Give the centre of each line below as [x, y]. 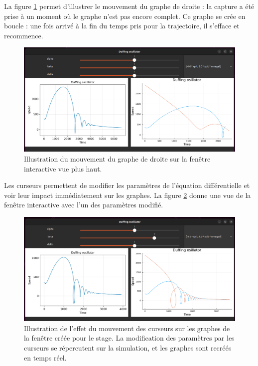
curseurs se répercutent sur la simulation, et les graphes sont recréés [128, 347]
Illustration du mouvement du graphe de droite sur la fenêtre [117, 159]
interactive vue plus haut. [63, 168]
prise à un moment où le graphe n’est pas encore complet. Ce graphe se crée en [125, 16]
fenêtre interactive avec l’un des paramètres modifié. [84, 205]
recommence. [24, 35]
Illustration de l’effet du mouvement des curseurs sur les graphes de [127, 328]
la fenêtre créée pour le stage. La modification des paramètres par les [129, 338]
